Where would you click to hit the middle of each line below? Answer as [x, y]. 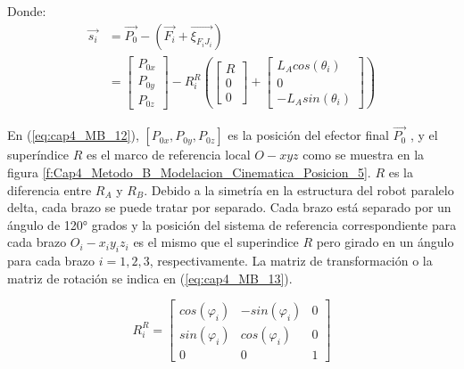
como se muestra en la [364, 155]
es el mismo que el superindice [216, 242]
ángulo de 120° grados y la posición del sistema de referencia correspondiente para [232, 224]
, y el [424, 135]
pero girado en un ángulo [385, 242]
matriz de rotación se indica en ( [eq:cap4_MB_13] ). [150, 278]
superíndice [38, 155]
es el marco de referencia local [168, 155]
